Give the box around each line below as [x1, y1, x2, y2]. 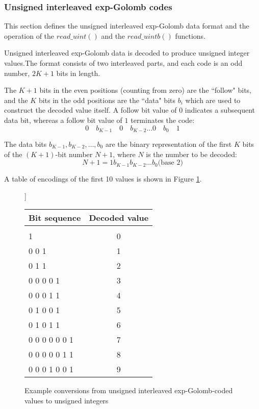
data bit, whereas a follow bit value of [4, 114, 122, 125]
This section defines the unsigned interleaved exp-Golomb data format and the [4, 20, 249, 31]
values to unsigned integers [24, 395, 109, 405]
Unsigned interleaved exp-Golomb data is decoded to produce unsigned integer [4, 47, 250, 58]
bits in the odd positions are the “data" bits [38, 94, 175, 105]
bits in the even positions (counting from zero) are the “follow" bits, [39, 85, 252, 95]
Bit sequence [29, 212, 81, 224]
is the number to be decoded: [146, 148, 237, 159]
